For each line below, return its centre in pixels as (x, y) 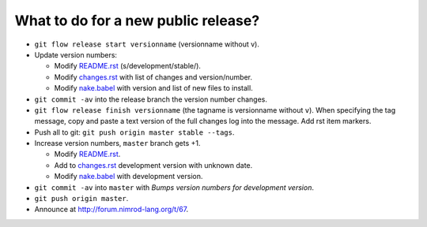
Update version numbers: (76, 54)
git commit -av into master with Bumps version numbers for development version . (174, 187)
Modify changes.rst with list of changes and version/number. (153, 77)
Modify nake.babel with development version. (128, 177)
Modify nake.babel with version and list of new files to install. (153, 88)
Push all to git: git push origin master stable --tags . (134, 132)
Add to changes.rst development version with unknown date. (153, 165)
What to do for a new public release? (137, 20)
